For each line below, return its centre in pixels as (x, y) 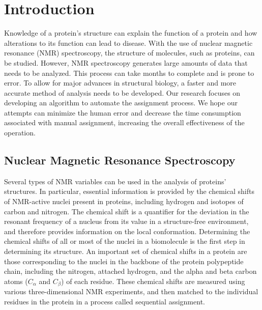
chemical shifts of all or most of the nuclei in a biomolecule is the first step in (125, 241)
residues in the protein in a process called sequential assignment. (105, 301)
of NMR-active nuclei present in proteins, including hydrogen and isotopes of (124, 201)
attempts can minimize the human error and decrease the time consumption (123, 112)
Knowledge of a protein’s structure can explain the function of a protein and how (131, 33)
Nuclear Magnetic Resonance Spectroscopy (120, 160)
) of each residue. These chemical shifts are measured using (153, 281)
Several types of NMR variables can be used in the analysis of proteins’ (115, 181)
